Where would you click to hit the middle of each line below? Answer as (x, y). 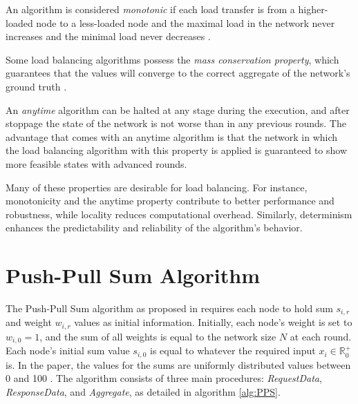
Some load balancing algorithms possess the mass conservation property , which (172, 59)
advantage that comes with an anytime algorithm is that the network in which (172, 136)
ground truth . (36, 86)
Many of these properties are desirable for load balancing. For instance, (157, 187)
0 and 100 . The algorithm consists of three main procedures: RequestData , (164, 378)
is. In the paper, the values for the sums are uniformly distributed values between (178, 364)
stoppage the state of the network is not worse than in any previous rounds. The (176, 123)
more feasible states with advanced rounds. (96, 163)
